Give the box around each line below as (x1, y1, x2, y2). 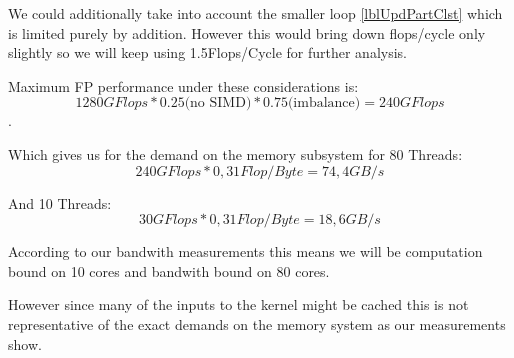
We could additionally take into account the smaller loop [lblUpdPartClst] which (8, 3, 503, 23)
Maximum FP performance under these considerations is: (8, 75, 359, 96)
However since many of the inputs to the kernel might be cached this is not (8, 294, 469, 315)
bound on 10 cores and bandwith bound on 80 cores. (8, 260, 330, 281)
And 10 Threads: (8, 192, 112, 213)
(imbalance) (287, 96, 361, 111)
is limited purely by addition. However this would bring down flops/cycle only (8, 22, 486, 43)
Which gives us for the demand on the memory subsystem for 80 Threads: (8, 143, 463, 164)
